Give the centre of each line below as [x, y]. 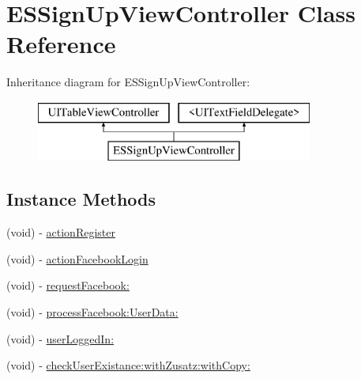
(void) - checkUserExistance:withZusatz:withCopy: [128, 365]
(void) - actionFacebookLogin [77, 258]
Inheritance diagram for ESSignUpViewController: [128, 82]
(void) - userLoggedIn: [60, 338]
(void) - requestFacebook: [68, 285]
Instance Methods [81, 199]
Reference [61, 44]
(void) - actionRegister [61, 232]
